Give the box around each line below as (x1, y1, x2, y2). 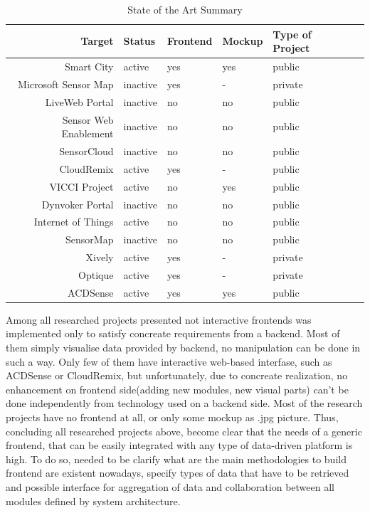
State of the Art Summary (127, 2, 243, 16)
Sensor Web (62, 112, 114, 127)
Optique (78, 267, 114, 282)
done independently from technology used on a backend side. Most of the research (6, 396, 363, 411)
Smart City (64, 59, 114, 74)
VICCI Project (49, 179, 114, 194)
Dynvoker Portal (41, 196, 114, 211)
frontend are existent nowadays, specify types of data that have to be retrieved (6, 465, 349, 480)
